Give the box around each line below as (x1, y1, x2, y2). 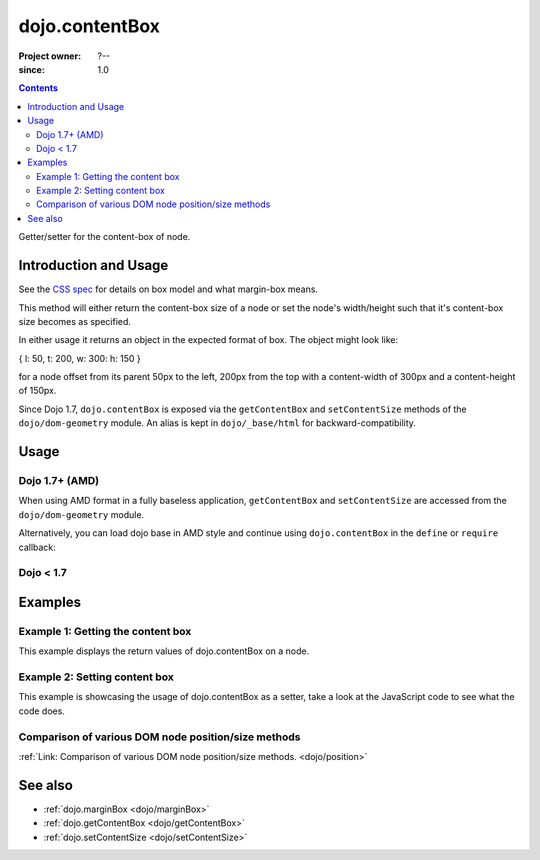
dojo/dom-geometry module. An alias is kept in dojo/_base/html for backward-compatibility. (18, 417, 417, 429)
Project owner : (18, 50, 82, 62)
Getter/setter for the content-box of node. (18, 231, 191, 243)
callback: (18, 541, 57, 553)
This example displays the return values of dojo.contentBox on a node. (18, 645, 310, 657)
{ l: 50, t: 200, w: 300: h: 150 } (18, 352, 142, 364)
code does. (18, 705, 65, 717)
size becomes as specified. (18, 315, 132, 327)
